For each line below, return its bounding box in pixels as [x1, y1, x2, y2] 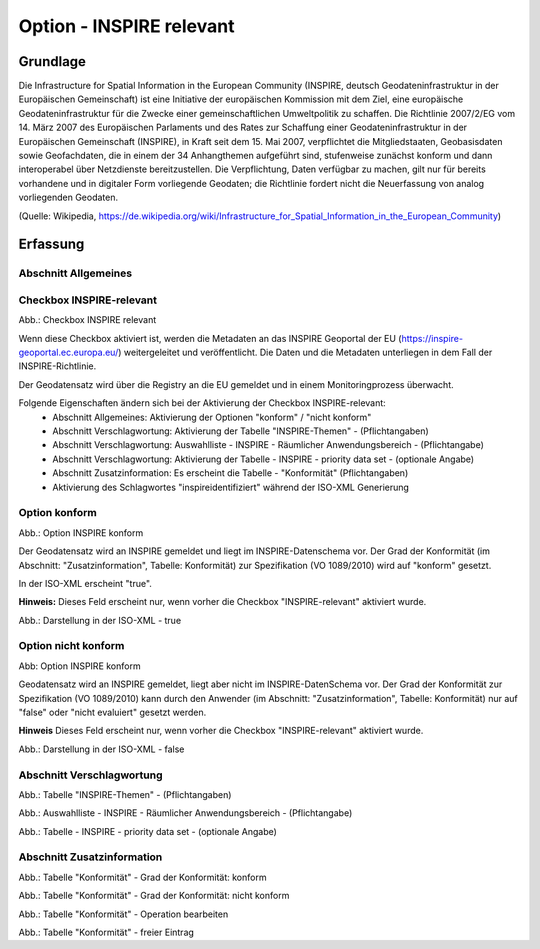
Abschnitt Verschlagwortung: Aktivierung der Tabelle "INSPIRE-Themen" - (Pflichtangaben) [52, 425, 429, 437]
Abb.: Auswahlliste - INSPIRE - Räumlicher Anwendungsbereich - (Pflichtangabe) [18, 807, 353, 819]
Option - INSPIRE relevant [18, 15, 235, 37]
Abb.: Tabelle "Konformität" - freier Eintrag [18, 926, 195, 939]
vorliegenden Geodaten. [18, 191, 119, 204]
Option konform [18, 506, 97, 520]
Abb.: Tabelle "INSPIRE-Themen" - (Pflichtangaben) [18, 788, 232, 800]
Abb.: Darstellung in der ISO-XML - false [18, 743, 185, 755]
